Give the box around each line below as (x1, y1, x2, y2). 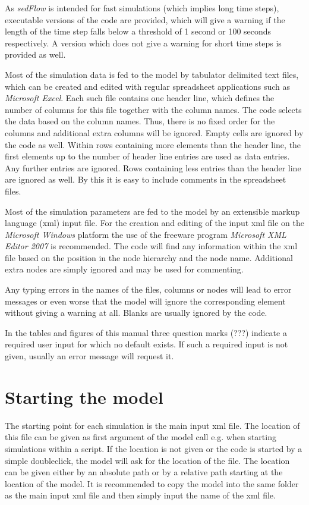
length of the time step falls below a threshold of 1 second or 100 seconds (5, 25, 272, 37)
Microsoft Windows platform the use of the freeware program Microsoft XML (5, 228, 286, 240)
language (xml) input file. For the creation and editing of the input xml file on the (5, 217, 304, 229)
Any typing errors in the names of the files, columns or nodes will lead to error (5, 283, 292, 296)
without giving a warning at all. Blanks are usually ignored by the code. (5, 306, 267, 319)
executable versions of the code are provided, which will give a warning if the (5, 13, 285, 26)
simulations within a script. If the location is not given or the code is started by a (5, 442, 302, 454)
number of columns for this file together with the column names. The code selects (5, 103, 302, 115)
